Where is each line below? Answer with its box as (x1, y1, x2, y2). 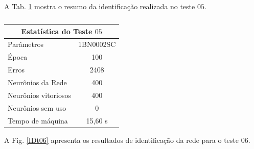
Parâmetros (8, 39, 43, 49)
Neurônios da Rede (8, 77, 67, 87)
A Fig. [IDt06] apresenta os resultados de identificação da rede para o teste (4, 134, 239, 145)
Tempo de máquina (8, 115, 68, 126)
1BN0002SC (78, 39, 116, 49)
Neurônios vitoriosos (8, 89, 71, 100)
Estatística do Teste (21, 26, 93, 36)
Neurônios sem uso (8, 102, 66, 113)
